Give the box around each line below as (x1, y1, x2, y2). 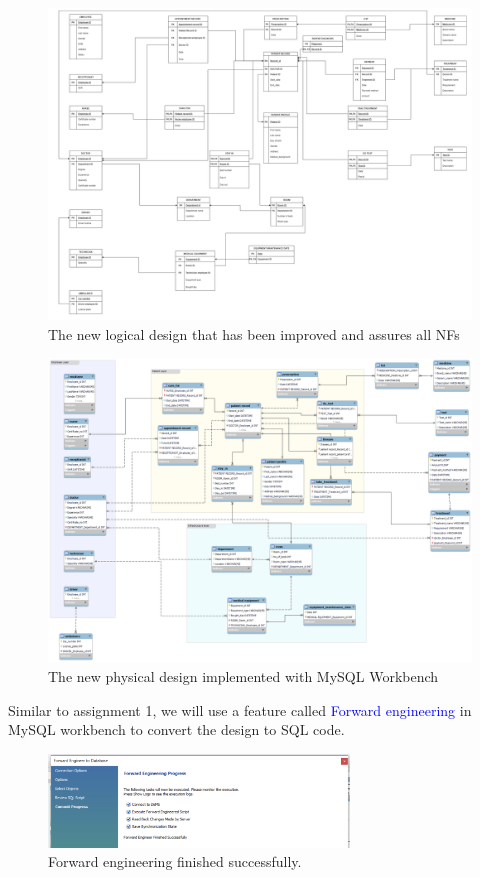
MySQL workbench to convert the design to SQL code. (8, 719, 345, 740)
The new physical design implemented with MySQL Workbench (48, 665, 439, 686)
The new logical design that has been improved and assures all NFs (48, 323, 460, 344)
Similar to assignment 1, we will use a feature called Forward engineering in (8, 699, 472, 720)
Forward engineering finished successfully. (48, 851, 302, 872)
